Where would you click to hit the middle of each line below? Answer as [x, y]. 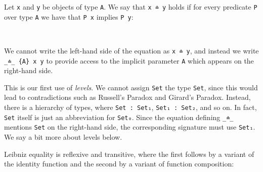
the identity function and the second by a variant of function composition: [119, 164]
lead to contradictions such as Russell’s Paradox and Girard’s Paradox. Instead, [127, 97]
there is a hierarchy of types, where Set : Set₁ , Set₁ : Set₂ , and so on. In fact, [130, 107]
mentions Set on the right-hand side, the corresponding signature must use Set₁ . [130, 127]
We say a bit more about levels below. [63, 137]
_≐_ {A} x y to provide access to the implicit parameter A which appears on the [129, 60]
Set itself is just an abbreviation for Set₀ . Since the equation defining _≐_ [119, 117]
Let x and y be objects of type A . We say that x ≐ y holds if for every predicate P [131, 7]
